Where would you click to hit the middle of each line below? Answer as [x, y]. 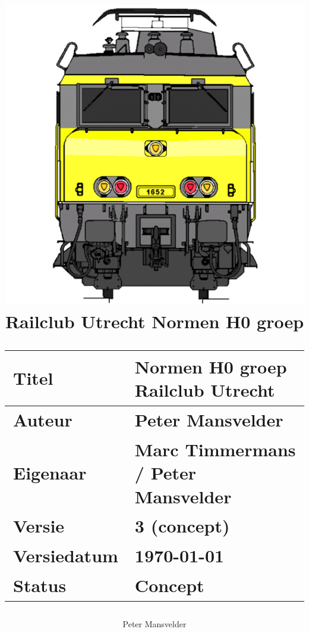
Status [40, 585]
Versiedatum [66, 555]
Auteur [43, 420]
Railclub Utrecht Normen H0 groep [154, 321]
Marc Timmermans [215, 449]
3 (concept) [182, 526]
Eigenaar [50, 473]
